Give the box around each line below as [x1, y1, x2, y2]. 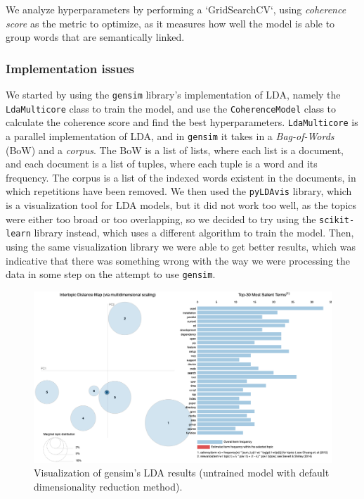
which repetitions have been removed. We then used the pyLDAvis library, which [6, 184, 352, 198]
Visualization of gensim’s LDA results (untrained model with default [34, 465, 330, 480]
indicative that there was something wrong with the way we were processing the [6, 253, 351, 267]
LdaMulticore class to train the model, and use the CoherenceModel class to [6, 101, 337, 115]
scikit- [319, 215, 355, 225]
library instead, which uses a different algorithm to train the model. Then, [34, 225, 354, 240]
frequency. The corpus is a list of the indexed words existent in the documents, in [6, 170, 356, 184]
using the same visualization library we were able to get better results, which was [6, 239, 356, 253]
